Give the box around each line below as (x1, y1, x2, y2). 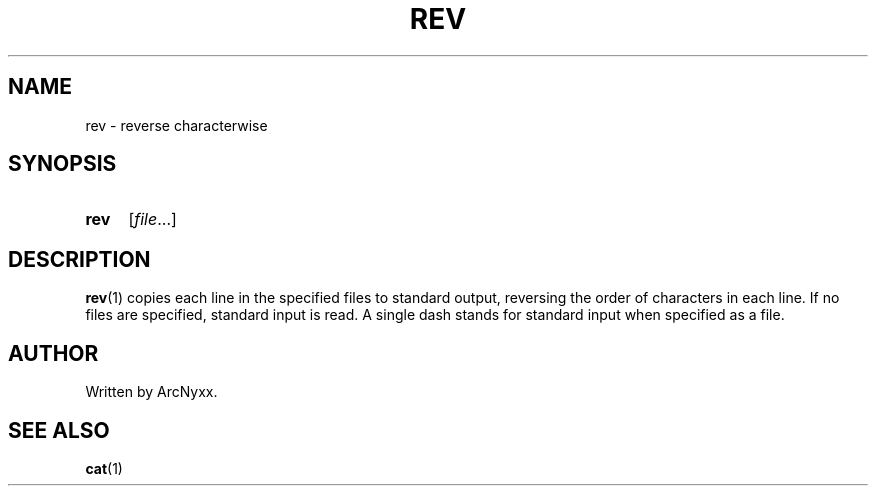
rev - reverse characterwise (85, 116, 268, 134)
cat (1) (85, 459, 123, 477)
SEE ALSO (8, 417, 110, 443)
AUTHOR (8, 340, 99, 366)
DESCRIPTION (8, 246, 151, 272)
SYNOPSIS (8, 151, 117, 177)
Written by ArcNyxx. (85, 383, 218, 401)
